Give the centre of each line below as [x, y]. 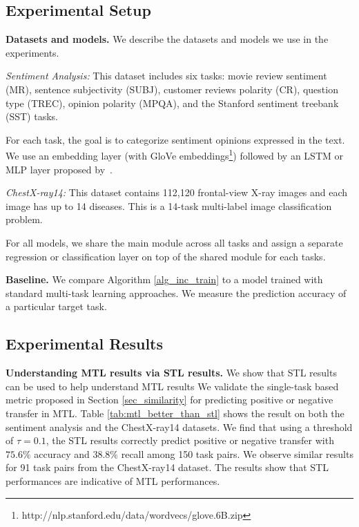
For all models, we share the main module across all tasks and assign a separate [174, 242]
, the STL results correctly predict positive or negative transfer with [190, 440]
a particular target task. [56, 306]
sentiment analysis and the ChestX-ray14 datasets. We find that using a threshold [179, 427]
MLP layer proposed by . [59, 169]
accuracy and [62, 453]
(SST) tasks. [32, 116]
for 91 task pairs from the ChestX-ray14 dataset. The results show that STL [167, 467]
